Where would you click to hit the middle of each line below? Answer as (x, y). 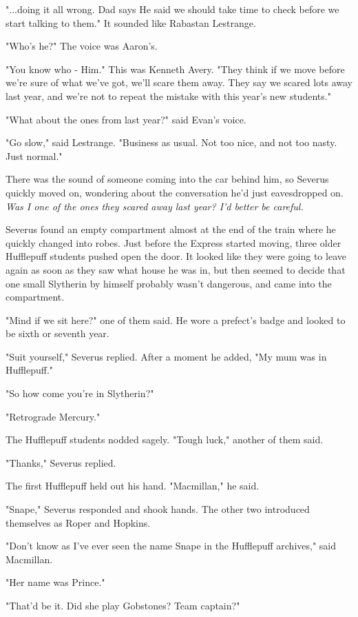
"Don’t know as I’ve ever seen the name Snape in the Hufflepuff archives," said (171, 546)
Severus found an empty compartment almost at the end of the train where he (171, 229)
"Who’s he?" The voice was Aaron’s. (82, 46)
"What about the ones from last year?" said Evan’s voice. (126, 119)
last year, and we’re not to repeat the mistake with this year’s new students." (168, 95)
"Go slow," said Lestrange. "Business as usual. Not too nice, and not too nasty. (171, 142)
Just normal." (34, 155)
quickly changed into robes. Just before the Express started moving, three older (173, 242)
